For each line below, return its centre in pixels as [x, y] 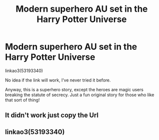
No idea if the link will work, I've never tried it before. [58, 80]
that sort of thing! [22, 100]
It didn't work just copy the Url [52, 115]
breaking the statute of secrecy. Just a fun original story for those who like [80, 95]
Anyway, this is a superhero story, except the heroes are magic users [74, 89]
